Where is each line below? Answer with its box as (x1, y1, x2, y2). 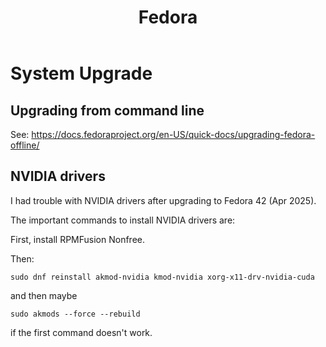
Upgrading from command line (10, 102, 205, 119)
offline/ (10, 139, 40, 151)
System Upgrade (10, 62, 153, 85)
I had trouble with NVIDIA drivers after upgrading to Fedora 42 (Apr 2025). (10, 194, 317, 206)
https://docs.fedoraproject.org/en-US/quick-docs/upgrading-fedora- (31, 129, 316, 140)
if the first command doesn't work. (10, 326, 153, 338)
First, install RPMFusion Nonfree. (10, 233, 145, 245)
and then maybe (10, 289, 78, 301)
